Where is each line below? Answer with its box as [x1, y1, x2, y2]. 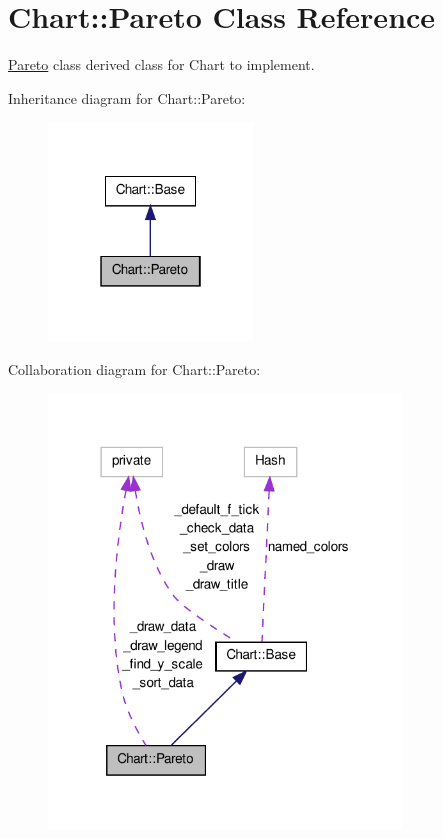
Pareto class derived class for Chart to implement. [8, 54, 315, 75]
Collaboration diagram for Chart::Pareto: [8, 358, 261, 379]
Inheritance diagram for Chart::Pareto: [8, 87, 246, 108]
